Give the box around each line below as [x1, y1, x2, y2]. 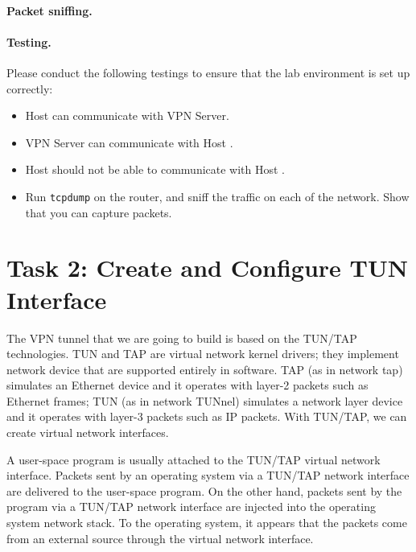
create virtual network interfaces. [6, 424, 169, 441]
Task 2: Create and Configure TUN [6, 251, 408, 284]
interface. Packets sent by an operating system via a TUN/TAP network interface [6, 467, 410, 484]
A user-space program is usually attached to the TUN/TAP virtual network [6, 451, 381, 468]
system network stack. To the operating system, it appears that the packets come [6, 514, 407, 531]
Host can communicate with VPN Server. [25, 107, 229, 124]
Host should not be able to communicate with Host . [25, 161, 286, 178]
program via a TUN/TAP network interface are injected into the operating [6, 498, 376, 515]
